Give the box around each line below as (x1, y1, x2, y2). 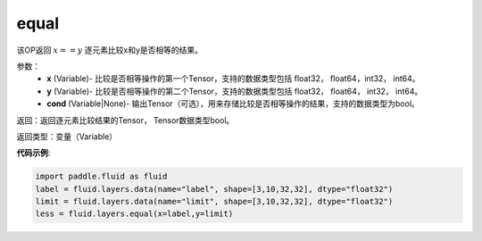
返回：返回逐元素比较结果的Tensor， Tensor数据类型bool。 (16, 114, 235, 125)
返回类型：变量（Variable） (16, 130, 118, 142)
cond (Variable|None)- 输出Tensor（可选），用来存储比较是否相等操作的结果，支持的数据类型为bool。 (46, 98, 420, 109)
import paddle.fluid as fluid (35, 171, 168, 182)
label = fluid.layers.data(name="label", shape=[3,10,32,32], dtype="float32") (35, 184, 394, 194)
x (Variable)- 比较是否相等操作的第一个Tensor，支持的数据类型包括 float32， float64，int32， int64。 (46, 73, 420, 84)
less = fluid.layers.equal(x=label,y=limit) (35, 209, 234, 219)
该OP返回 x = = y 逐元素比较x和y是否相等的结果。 (16, 45, 204, 55)
